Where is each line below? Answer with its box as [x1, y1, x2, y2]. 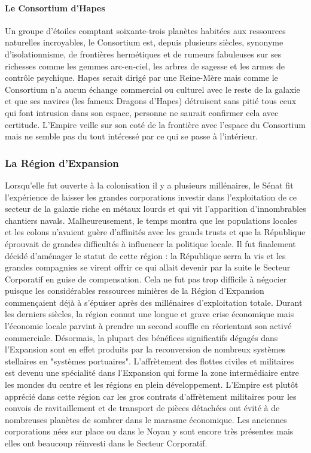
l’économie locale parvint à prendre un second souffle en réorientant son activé [5, 320, 292, 332]
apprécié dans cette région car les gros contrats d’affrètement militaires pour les [5, 390, 297, 402]
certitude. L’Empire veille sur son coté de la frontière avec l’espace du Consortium [5, 118, 306, 130]
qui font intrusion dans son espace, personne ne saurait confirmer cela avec [5, 106, 279, 118]
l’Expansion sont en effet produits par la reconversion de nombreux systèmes [5, 343, 286, 355]
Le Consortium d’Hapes [5, 1, 105, 14]
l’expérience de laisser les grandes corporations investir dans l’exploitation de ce [5, 190, 297, 203]
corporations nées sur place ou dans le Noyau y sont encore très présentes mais [5, 425, 294, 437]
